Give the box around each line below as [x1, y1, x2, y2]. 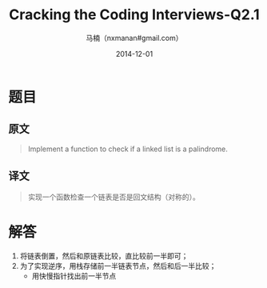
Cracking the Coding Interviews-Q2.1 [9, 6, 260, 24]
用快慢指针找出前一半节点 [31, 270, 117, 281]
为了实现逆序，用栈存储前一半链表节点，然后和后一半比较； [19, 261, 217, 270]
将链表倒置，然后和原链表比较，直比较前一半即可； [19, 250, 189, 261]
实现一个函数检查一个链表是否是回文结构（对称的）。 [27, 192, 200, 202]
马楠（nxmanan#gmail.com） [86, 33, 183, 42]
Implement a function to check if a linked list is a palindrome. [27, 144, 228, 154]
